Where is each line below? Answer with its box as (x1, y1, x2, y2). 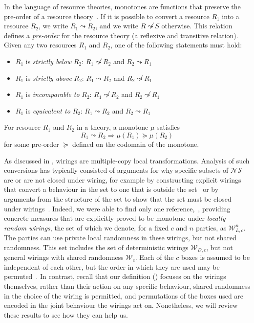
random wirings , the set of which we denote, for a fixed (4, 222, 169, 232)
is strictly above (25, 72, 72, 83)
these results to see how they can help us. (4, 309, 128, 320)
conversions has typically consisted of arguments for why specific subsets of (4, 165, 229, 175)
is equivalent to (25, 105, 70, 115)
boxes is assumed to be (181, 252, 250, 262)
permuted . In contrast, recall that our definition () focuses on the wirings (4, 271, 226, 281)
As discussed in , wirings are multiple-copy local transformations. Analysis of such (4, 155, 250, 165)
